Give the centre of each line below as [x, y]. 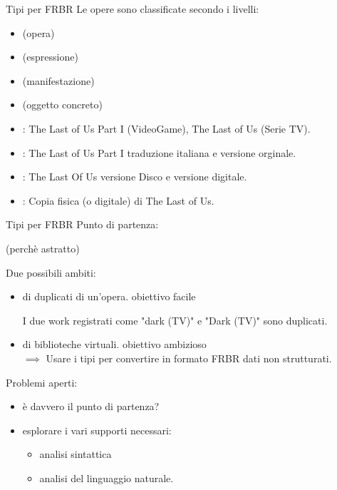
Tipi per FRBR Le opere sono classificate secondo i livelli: [133, 9]
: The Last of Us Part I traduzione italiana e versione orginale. [159, 152]
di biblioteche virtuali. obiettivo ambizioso [114, 344]
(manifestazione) [58, 80]
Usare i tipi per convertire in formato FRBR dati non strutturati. [189, 358]
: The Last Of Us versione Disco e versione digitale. [135, 177]
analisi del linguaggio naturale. [107, 478]
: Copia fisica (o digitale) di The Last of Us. [118, 200]
